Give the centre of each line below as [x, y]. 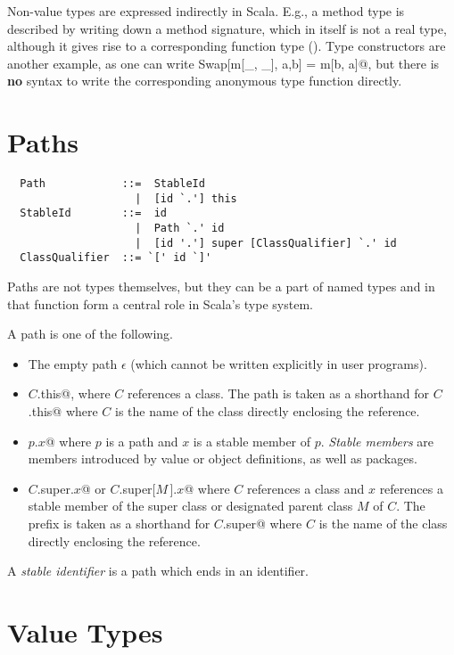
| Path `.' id [180, 229]
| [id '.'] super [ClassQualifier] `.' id [266, 243]
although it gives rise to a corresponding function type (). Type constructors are [227, 46]
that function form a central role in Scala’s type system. [160, 303]
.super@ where [262, 523]
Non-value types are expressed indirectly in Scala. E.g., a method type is [206, 11]
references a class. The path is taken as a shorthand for [278, 393]
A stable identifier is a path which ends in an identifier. [158, 571]
